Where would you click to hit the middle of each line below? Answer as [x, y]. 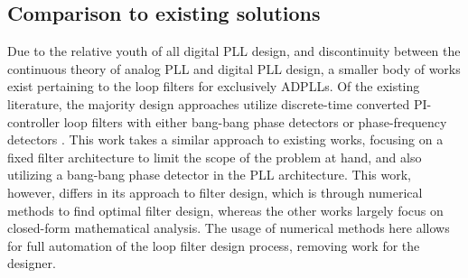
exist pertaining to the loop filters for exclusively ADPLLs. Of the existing [214, 86]
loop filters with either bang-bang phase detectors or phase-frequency [255, 121]
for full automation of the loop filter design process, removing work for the [214, 245]
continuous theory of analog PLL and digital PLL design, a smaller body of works [234, 68]
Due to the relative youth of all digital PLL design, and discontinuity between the [234, 51]
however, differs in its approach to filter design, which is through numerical [215, 192]
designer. [32, 263]
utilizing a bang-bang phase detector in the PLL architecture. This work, [209, 175]
